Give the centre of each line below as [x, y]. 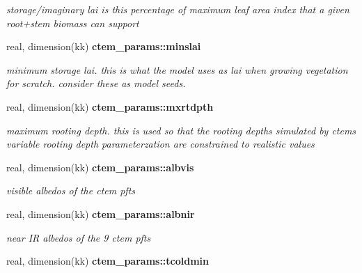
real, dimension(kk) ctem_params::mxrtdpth [110, 106]
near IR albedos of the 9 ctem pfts [79, 237]
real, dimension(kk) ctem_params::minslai [104, 46]
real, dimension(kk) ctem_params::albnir [101, 213]
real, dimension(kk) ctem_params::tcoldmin [108, 261]
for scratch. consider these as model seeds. [96, 83]
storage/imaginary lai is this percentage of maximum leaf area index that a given [178, 9]
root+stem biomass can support [73, 23]
